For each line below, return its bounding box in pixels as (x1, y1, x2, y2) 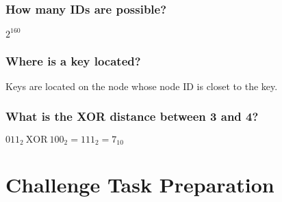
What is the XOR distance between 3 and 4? (5, 108, 259, 125)
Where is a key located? (5, 52, 141, 69)
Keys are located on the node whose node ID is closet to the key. (5, 78, 278, 93)
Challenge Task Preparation (5, 171, 274, 199)
